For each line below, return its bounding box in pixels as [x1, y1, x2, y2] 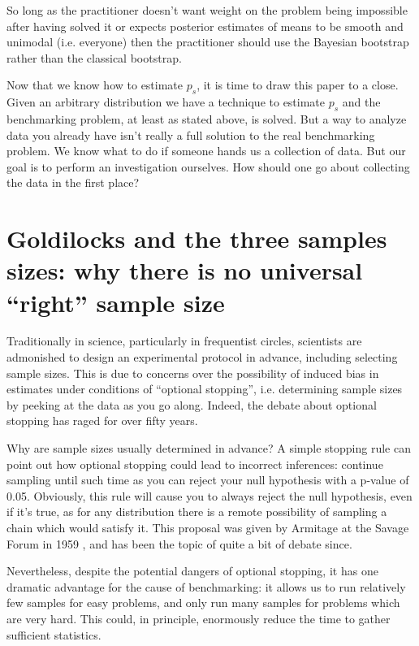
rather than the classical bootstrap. [6, 49, 182, 66]
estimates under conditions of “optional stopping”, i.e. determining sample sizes [6, 380, 403, 397]
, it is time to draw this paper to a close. [197, 76, 399, 93]
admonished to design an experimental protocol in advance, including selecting [6, 349, 398, 366]
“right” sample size [6, 285, 225, 319]
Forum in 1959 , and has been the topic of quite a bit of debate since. [6, 535, 352, 552]
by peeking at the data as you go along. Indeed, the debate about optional [6, 396, 377, 413]
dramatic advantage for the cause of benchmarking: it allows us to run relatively [6, 578, 406, 595]
